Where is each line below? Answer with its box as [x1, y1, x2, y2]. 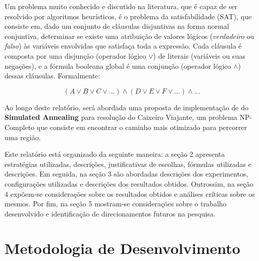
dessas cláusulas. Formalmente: [5, 70, 100, 81]
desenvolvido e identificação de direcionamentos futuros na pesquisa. [5, 208, 216, 219]
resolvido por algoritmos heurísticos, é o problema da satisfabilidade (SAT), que [5, 11, 252, 21]
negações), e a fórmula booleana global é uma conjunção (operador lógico [5, 60, 231, 71]
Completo [5, 121, 35, 132]
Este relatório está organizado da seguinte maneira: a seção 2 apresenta [5, 149, 225, 159]
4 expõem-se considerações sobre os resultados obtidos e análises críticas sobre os [5, 188, 255, 199]
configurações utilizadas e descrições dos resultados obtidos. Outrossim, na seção [5, 178, 253, 189]
